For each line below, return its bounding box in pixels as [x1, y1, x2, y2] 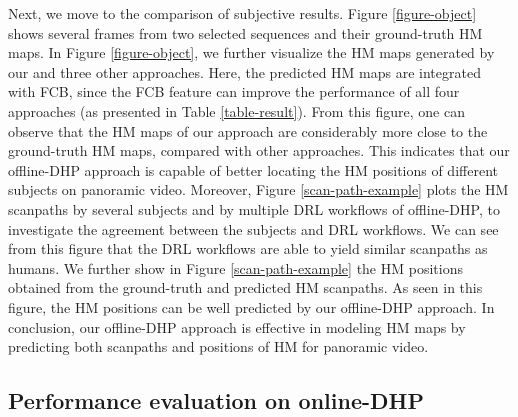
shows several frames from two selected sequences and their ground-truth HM [8, 22, 483, 43]
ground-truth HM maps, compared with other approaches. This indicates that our [8, 140, 510, 161]
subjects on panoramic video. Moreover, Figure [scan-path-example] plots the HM [8, 179, 509, 200]
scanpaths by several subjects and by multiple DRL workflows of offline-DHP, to [8, 198, 500, 219]
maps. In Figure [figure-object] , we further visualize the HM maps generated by [8, 42, 495, 63]
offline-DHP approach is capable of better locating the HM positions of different [8, 159, 498, 180]
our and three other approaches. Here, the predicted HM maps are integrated [8, 61, 481, 82]
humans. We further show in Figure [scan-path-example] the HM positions [8, 257, 463, 278]
